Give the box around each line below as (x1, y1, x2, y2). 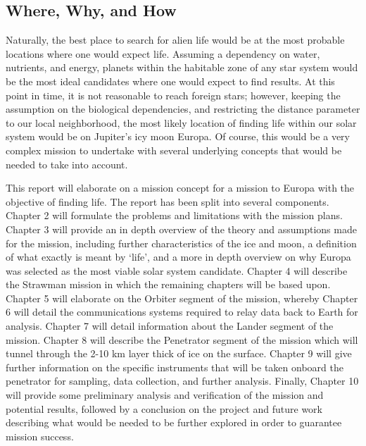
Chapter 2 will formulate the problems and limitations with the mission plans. (6, 208, 343, 223)
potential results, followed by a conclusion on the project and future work (6, 401, 322, 416)
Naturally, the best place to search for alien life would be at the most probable (6, 32, 345, 47)
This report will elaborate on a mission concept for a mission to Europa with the (6, 180, 355, 195)
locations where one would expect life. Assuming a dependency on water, (6, 46, 320, 61)
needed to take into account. (6, 156, 128, 171)
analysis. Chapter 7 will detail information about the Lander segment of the (6, 318, 334, 333)
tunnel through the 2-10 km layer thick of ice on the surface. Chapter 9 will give (6, 346, 352, 361)
